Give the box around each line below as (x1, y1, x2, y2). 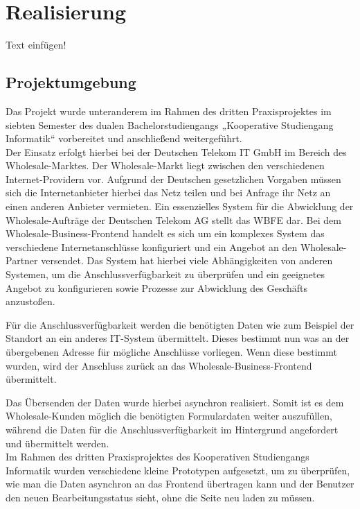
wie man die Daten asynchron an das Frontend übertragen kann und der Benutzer (6, 476, 354, 491)
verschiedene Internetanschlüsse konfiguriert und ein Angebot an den (6, 239, 298, 254)
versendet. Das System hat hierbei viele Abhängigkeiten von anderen (41, 253, 333, 268)
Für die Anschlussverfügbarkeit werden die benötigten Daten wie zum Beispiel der (6, 317, 354, 331)
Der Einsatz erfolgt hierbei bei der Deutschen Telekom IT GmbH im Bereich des (6, 144, 347, 159)
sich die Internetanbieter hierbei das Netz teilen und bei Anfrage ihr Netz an (6, 185, 331, 200)
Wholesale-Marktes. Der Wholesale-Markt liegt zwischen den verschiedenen (6, 158, 325, 173)
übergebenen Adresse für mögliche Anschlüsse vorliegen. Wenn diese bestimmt (6, 345, 337, 359)
